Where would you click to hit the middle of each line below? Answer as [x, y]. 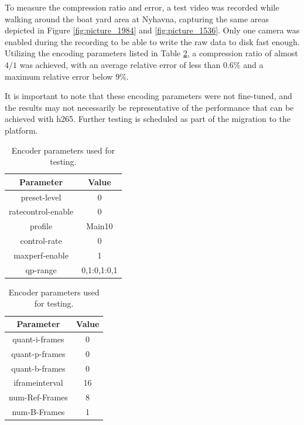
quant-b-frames [38, 368]
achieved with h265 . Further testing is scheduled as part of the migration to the [148, 119]
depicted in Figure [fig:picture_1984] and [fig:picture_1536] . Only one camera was [152, 30]
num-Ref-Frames [38, 397]
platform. [21, 130]
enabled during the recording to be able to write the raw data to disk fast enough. [152, 41]
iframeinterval [38, 382]
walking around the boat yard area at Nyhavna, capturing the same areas [137, 18]
